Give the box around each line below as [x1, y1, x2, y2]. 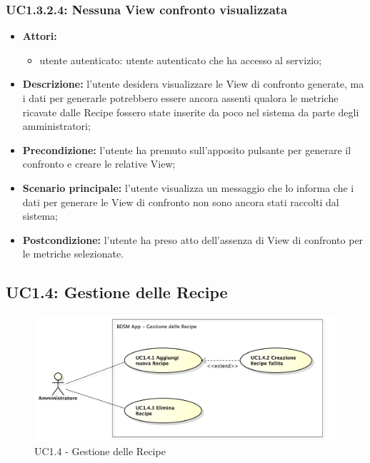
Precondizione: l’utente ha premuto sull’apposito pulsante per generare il [22, 142, 351, 157]
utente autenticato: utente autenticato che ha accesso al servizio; [39, 52, 322, 67]
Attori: [22, 29, 57, 44]
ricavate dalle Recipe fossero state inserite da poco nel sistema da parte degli [22, 104, 359, 119]
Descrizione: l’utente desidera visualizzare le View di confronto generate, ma [22, 76, 364, 91]
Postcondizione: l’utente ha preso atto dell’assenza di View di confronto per [22, 232, 364, 247]
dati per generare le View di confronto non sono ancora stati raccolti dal [22, 194, 339, 209]
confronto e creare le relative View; [22, 156, 176, 171]
